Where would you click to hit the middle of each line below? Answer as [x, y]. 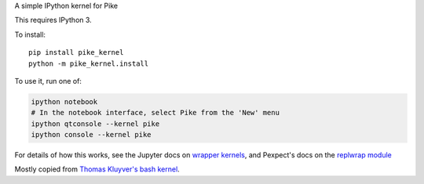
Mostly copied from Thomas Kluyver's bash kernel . [97, 169]
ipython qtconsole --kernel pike [95, 124]
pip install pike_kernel [76, 52]
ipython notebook [64, 101]
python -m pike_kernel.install [89, 63]
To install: [30, 34]
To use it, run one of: [48, 81]
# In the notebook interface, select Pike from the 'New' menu [155, 113]
